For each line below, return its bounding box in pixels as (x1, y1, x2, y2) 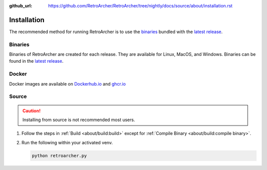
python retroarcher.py (32, 153, 87, 158)
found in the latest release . (9, 58, 64, 64)
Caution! (22, 108, 41, 114)
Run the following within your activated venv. (21, 139, 113, 145)
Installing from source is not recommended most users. (22, 117, 135, 123)
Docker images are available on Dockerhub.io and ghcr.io (9, 81, 126, 86)
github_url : (9, 3, 32, 8)
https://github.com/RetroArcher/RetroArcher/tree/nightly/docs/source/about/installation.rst (48, 3, 233, 8)
